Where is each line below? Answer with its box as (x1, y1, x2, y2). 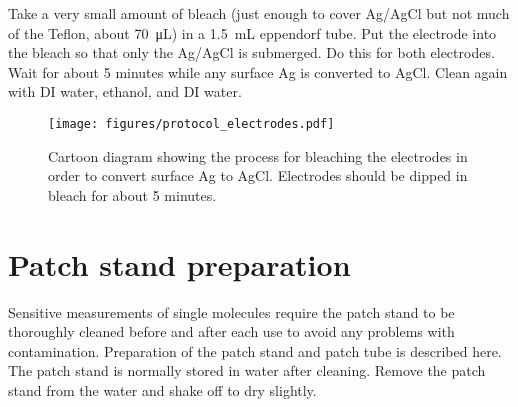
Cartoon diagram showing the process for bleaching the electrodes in (48, 145, 468, 166)
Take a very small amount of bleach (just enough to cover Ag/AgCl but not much (8, 3, 510, 23)
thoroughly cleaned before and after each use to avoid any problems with (8, 321, 455, 342)
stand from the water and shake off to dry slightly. (8, 379, 317, 400)
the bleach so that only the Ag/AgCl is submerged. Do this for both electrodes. (8, 42, 495, 63)
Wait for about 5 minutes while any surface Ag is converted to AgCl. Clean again (8, 61, 508, 82)
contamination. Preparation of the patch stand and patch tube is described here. (8, 340, 502, 361)
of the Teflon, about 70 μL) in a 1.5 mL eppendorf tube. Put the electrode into (8, 22, 497, 43)
